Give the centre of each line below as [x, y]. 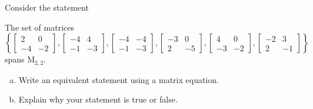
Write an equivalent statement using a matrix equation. [119, 79]
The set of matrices [39, 27]
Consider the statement [47, 7]
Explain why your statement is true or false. [98, 99]
